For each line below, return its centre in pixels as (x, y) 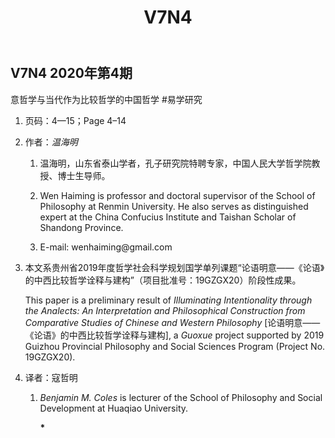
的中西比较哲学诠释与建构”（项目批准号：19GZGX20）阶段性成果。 (163, 280)
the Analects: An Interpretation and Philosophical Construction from (165, 310)
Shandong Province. (81, 227)
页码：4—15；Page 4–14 (75, 120)
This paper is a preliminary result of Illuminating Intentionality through (168, 300)
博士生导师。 (84, 175)
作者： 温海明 (51, 142)
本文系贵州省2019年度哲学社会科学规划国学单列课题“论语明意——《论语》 (174, 267)
